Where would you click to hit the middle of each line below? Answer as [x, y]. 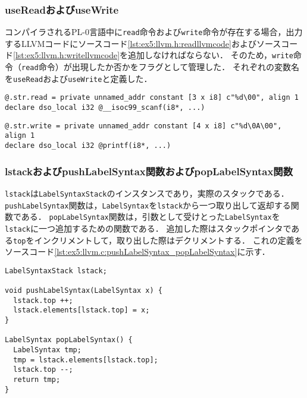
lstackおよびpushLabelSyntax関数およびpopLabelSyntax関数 [149, 171]
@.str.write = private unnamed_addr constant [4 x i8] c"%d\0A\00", [143, 126]
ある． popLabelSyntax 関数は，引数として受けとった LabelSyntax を [151, 217]
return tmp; [37, 380]
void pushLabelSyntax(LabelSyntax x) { [84, 291]
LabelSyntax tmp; [47, 350]
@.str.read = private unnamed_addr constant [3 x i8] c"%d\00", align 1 [152, 98]
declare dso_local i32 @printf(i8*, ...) [88, 146]
